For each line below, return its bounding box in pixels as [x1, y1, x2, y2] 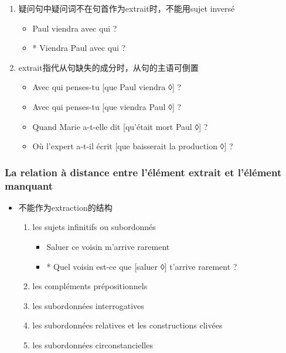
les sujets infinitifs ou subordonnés [32, 221, 156, 233]
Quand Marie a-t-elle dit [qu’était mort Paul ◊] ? [32, 120, 208, 132]
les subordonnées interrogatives [32, 299, 144, 311]
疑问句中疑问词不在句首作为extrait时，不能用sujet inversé [18, 2, 235, 14]
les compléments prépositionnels [32, 280, 148, 292]
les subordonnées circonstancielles [32, 339, 153, 351]
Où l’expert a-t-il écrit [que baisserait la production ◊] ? [32, 140, 233, 152]
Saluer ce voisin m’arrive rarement [46, 241, 170, 253]
